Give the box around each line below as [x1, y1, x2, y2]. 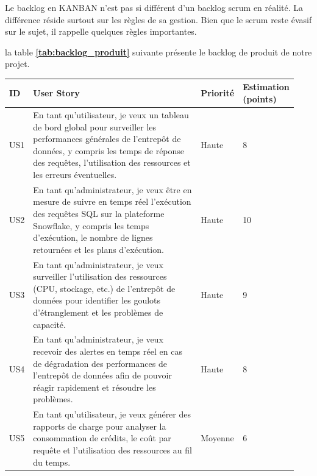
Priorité [201, 87, 235, 99]
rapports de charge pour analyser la [33, 419, 166, 432]
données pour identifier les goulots [33, 294, 161, 307]
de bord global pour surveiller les [33, 120, 157, 133]
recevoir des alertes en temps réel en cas [33, 344, 182, 357]
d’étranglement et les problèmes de [33, 305, 163, 318]
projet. [5, 57, 30, 70]
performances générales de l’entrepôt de [33, 132, 181, 145]
